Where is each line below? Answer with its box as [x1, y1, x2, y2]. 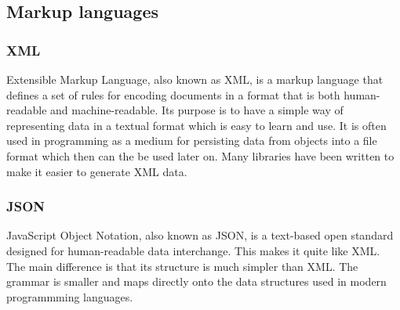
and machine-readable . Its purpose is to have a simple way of [50, 102, 344, 118]
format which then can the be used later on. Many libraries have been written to [6, 147, 395, 164]
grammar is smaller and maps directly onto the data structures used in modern [6, 273, 387, 290]
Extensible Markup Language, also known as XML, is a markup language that [6, 71, 384, 87]
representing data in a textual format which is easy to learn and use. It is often [6, 117, 387, 133]
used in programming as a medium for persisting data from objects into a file [6, 132, 377, 149]
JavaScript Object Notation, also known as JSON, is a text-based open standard [6, 227, 394, 243]
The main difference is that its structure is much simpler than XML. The [6, 258, 358, 274]
